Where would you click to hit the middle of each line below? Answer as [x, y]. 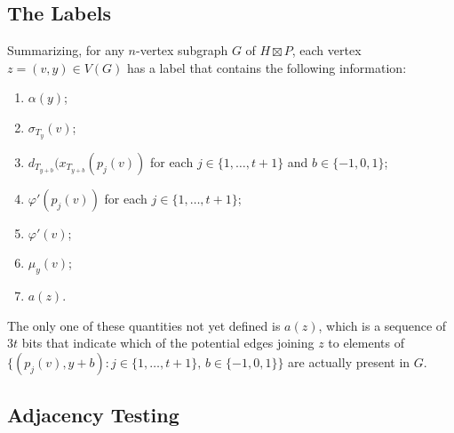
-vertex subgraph [182, 50]
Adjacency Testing [93, 415]
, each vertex [327, 50]
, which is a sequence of [382, 325]
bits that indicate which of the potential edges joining [168, 343]
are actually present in [349, 362]
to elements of [366, 343]
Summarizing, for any [66, 50]
